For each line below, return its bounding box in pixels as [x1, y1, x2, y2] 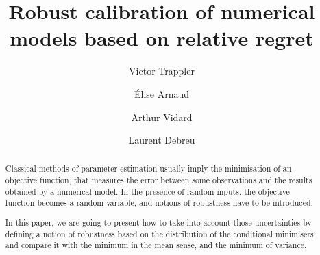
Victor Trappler [129, 64, 195, 78]
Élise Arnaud [134, 86, 190, 100]
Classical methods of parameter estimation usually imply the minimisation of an [5, 163, 292, 174]
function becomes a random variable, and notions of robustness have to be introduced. [5, 197, 313, 209]
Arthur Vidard [131, 109, 193, 124]
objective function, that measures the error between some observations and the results [5, 174, 312, 186]
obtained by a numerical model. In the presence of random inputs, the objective [5, 185, 290, 197]
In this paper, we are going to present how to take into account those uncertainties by [5, 217, 312, 228]
